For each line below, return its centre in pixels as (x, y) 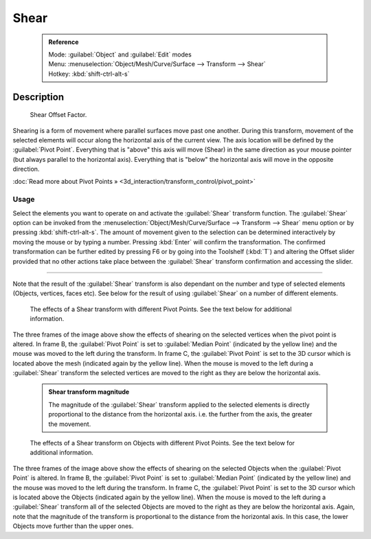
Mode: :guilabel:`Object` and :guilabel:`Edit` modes (120, 54)
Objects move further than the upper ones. (73, 526)
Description (38, 97)
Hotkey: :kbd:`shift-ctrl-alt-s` (89, 74)
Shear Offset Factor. (58, 115)
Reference (64, 42)
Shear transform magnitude (89, 392)
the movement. (70, 424)
